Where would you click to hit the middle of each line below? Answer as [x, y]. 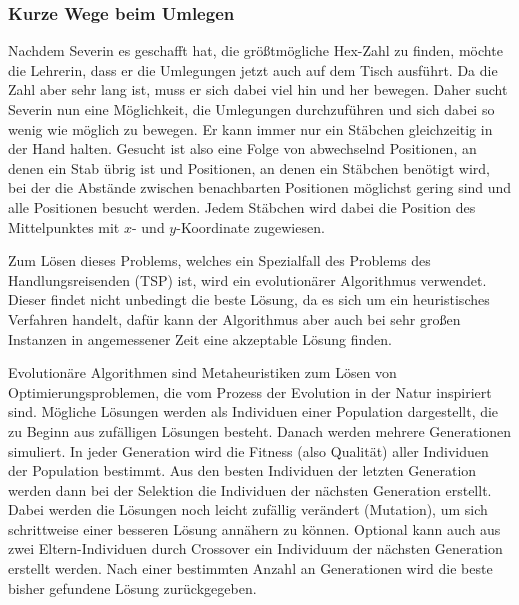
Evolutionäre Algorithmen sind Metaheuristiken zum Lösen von [202, 372]
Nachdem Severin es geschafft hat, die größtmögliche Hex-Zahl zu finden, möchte [255, 50]
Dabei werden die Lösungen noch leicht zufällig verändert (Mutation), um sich [248, 509]
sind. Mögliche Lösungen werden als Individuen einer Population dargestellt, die [253, 411]
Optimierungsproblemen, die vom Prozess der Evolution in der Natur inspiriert [250, 391]
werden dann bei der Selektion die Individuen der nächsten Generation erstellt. [250, 489]
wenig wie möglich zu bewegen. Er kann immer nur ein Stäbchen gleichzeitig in [250, 128]
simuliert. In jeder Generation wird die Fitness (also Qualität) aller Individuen [248, 450]
